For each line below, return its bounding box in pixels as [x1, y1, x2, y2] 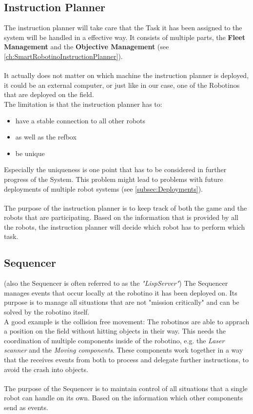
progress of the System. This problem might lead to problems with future [4, 174, 223, 184]
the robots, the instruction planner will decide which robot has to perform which [4, 221, 245, 232]
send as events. [4, 402, 48, 412]
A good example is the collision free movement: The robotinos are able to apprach [4, 316, 250, 326]
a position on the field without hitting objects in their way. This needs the [4, 326, 226, 336]
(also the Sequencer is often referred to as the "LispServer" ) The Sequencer [4, 278, 228, 288]
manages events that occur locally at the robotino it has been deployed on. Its [4, 287, 237, 297]
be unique [15, 148, 45, 158]
